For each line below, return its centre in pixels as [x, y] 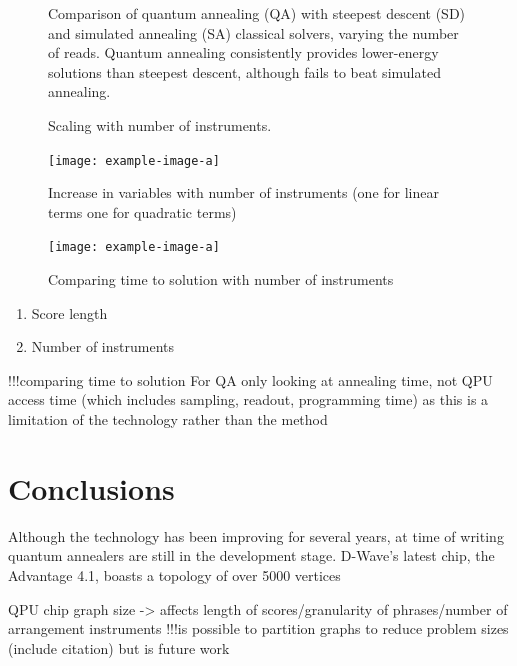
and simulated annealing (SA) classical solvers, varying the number [253, 32]
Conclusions [91, 487]
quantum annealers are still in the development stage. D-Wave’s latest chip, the [251, 555]
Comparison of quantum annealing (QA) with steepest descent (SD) [257, 13]
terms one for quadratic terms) [142, 211]
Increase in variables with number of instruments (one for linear [243, 192]
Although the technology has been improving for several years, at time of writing [256, 535]
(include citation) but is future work [119, 647]
